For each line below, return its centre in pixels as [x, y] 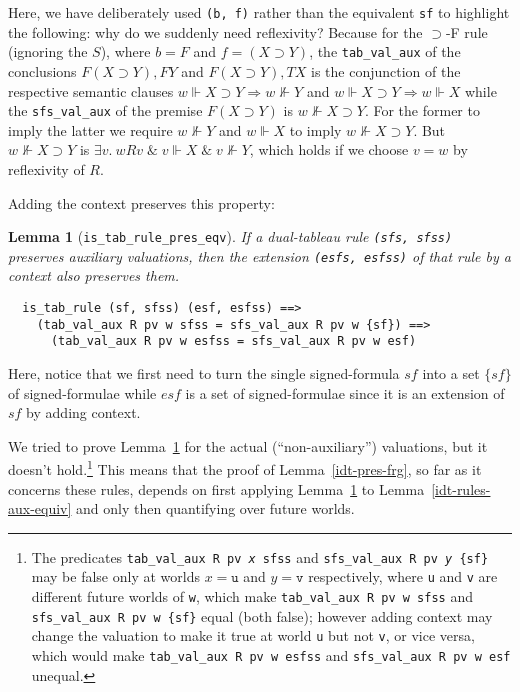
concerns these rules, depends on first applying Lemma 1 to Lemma [216, 488]
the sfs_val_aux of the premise [105, 110]
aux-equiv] [40, 508]
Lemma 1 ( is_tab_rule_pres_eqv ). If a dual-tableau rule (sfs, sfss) [230, 236]
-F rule [466, 31]
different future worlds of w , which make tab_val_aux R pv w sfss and [252, 596]
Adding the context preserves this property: [141, 202]
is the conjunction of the [385, 70]
